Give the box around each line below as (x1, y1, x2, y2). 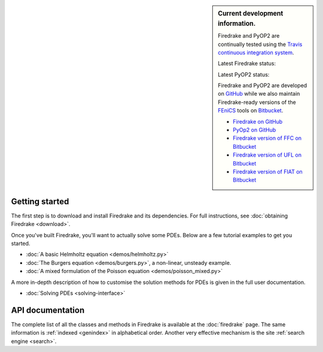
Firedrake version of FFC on (233, 134, 302, 142)
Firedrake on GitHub (233, 118, 283, 125)
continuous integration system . (218, 48, 294, 56)
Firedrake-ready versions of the (218, 99, 296, 106)
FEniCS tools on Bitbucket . (218, 107, 284, 114)
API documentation (11, 305, 85, 315)
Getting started (11, 196, 69, 206)
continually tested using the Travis (218, 41, 303, 48)
